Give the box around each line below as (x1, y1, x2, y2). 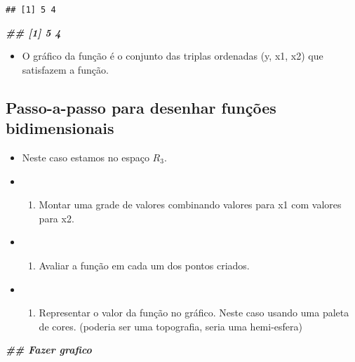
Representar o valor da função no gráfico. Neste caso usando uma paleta (39, 305, 349, 320)
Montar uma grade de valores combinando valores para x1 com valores (39, 197, 342, 212)
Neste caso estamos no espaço (22, 150, 149, 165)
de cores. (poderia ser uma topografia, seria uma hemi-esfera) (39, 319, 303, 333)
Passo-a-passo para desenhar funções (6, 96, 276, 118)
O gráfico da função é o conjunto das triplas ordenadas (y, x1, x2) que (22, 48, 323, 63)
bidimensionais (6, 117, 114, 139)
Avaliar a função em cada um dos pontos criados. (39, 258, 250, 272)
